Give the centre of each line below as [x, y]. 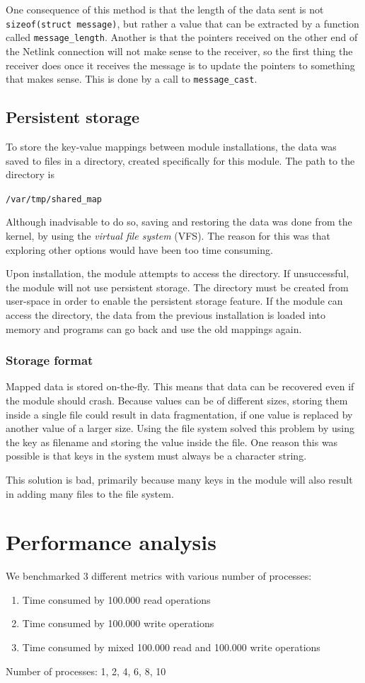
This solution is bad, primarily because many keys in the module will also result [179, 479]
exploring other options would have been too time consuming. [139, 249]
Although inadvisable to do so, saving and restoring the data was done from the [179, 222]
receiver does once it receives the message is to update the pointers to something [180, 65]
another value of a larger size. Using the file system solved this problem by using [180, 428]
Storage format [50, 360]
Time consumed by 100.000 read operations [116, 599]
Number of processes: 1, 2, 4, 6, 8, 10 [86, 671]
